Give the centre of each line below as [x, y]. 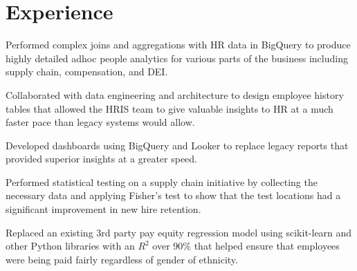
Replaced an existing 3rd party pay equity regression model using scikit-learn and [179, 232]
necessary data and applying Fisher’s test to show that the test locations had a [173, 195]
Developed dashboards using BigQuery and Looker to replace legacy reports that [177, 145]
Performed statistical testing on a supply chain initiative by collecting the [162, 181]
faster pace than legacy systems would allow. [100, 122]
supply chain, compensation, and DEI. [87, 72]
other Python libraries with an [70, 246]
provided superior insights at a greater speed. [102, 159]
